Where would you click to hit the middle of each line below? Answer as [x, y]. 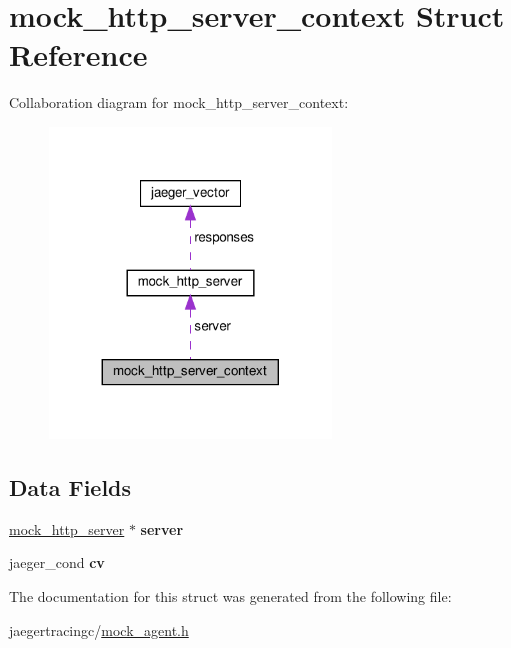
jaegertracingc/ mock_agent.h [99, 629]
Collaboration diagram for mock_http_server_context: [179, 102]
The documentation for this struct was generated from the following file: [230, 595]
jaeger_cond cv [57, 562]
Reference [78, 54]
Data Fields [70, 486]
